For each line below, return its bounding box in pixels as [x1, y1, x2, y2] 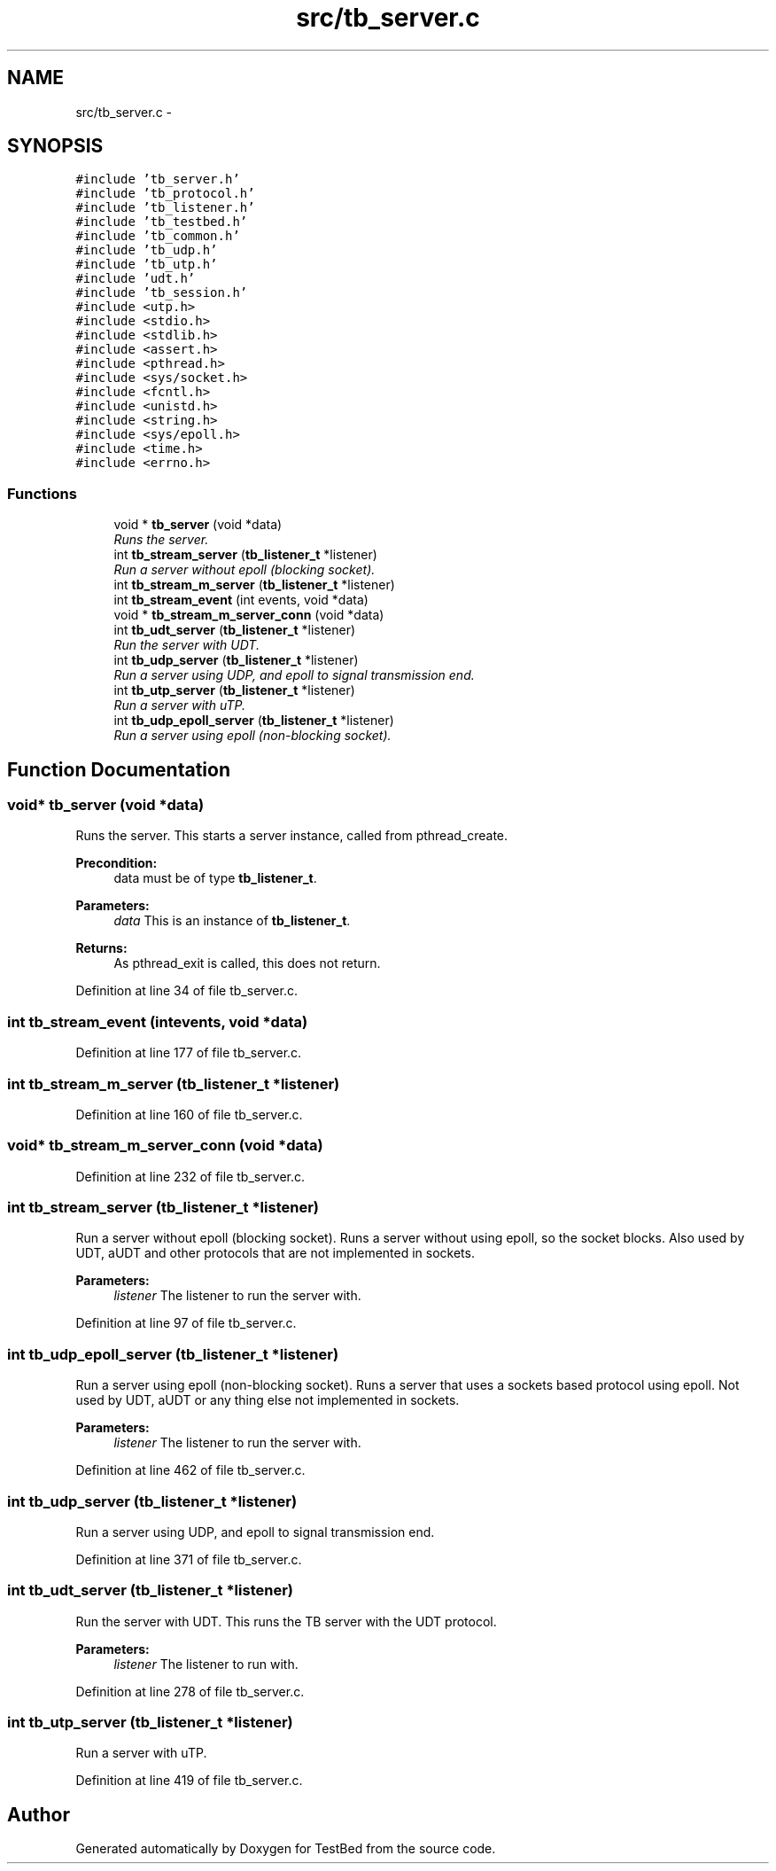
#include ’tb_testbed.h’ [75, 214, 248, 230]
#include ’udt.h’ [75, 271, 196, 286]
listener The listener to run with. [113, 1656, 299, 1672]
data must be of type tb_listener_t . [113, 870, 317, 886]
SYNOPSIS [7, 135, 104, 158]
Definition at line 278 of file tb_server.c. [75, 1683, 305, 1699]
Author [7, 1803, 70, 1826]
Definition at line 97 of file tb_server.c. [75, 1315, 297, 1331]
